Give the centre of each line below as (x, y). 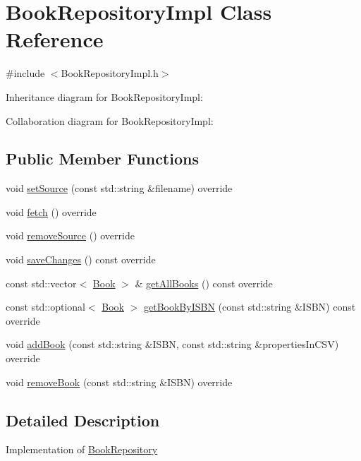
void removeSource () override (70, 235)
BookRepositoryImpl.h (110, 73)
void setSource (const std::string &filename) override (119, 188)
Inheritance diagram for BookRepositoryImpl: (104, 96)
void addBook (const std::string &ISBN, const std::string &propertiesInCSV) (172, 344)
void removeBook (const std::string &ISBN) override (119, 382)
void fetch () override (51, 211)
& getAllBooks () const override (204, 283)
